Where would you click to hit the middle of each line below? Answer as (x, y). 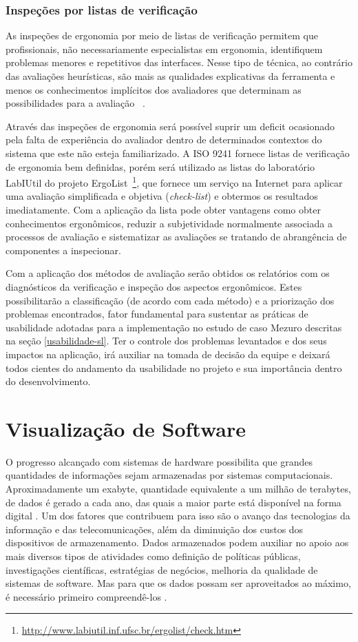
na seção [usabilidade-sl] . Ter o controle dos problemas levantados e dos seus (166, 341)
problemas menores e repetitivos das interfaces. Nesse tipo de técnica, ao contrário (179, 62)
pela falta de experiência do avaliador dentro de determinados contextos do (164, 139)
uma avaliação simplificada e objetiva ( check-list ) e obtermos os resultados (162, 196)
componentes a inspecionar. (63, 250)
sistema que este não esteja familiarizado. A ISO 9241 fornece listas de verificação (178, 153)
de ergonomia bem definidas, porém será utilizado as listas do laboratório (160, 166)
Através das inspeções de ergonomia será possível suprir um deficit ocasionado (170, 126)
